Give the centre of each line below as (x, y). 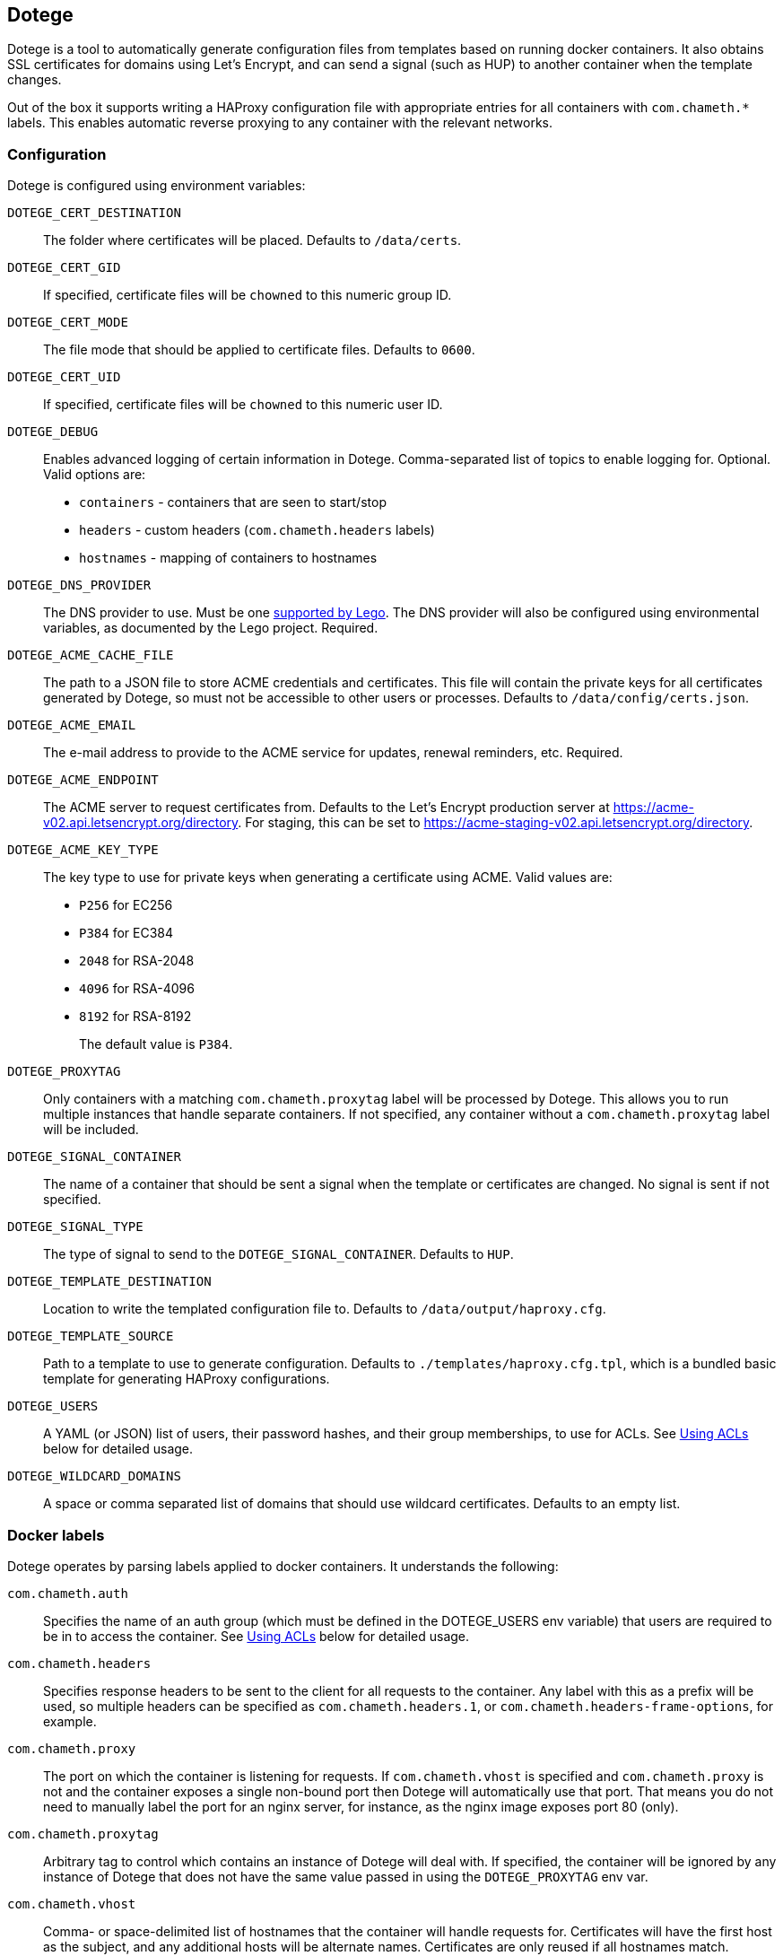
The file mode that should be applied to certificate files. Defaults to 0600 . (259, 350)
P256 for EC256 (126, 905)
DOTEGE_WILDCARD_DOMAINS (94, 1476)
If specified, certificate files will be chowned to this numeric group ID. (248, 295)
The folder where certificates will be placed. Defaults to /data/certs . (252, 240)
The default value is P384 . (156, 1044)
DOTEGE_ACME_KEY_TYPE (83, 850)
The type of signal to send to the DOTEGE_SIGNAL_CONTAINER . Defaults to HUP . (278, 1254)
